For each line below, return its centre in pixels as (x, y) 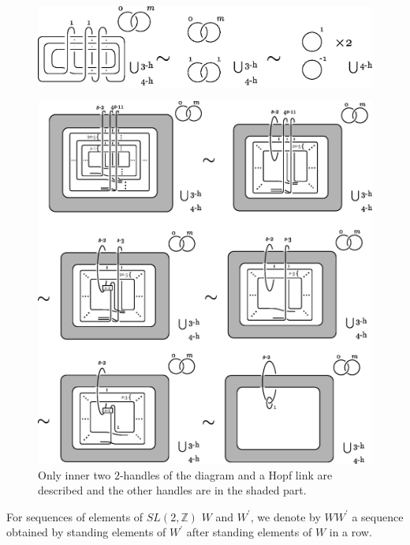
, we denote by (285, 516)
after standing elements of (249, 532)
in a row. (350, 532)
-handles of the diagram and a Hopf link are (226, 474)
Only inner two (75, 474)
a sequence (378, 516)
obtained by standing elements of (86, 532)
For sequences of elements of (75, 516)
